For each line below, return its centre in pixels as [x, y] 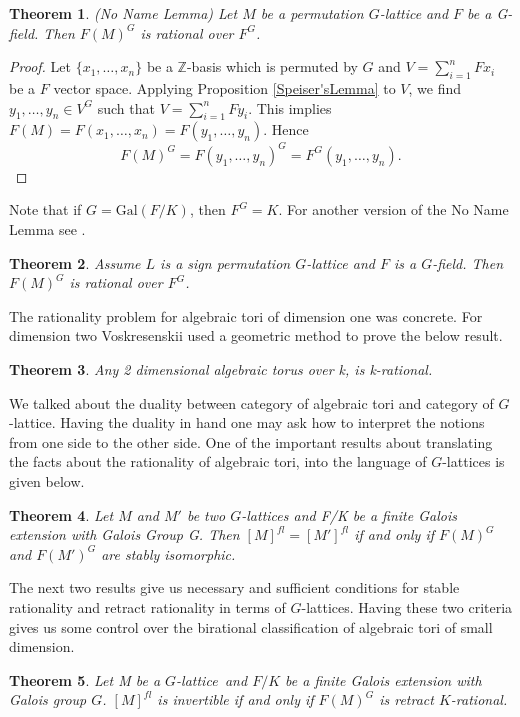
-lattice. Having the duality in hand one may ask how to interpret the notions [247, 422]
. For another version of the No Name [393, 209]
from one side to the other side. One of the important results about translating [251, 441]
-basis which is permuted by [272, 66]
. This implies [290, 107]
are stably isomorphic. [168, 553]
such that [126, 107]
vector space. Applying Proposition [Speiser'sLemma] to [224, 87]
